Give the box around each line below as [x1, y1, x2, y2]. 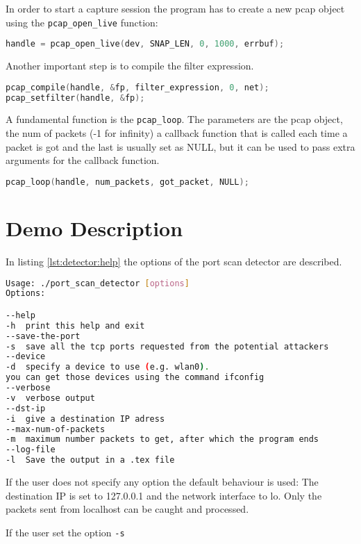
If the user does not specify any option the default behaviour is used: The [6, 475, 319, 489]
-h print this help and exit [6, 320, 145, 331]
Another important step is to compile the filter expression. [6, 58, 254, 73]
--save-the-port [6, 331, 81, 341]
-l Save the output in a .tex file [6, 455, 175, 465]
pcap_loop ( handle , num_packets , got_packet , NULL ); [6, 176, 249, 187]
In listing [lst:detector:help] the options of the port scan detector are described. [6, 254, 342, 268]
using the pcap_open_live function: [6, 15, 158, 29]
